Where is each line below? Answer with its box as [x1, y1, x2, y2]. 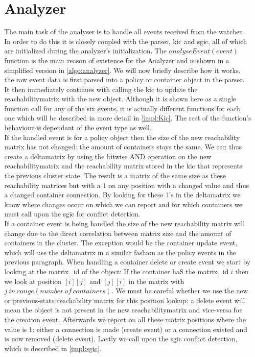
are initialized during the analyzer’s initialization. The [4, 46, 167, 56]
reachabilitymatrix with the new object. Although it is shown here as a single [4, 94, 236, 104]
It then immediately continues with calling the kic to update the [4, 84, 198, 94]
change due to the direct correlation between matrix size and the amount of [4, 228, 232, 238]
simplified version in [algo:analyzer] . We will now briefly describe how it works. [4, 65, 241, 75]
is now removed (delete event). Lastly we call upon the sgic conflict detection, [4, 333, 237, 344]
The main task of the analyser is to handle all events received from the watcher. [4, 26, 244, 37]
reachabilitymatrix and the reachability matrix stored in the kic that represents [4, 161, 242, 171]
